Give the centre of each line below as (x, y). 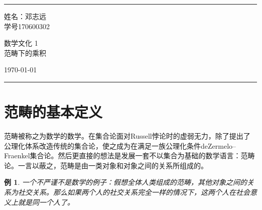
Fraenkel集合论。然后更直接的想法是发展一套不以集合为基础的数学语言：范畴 (129, 155)
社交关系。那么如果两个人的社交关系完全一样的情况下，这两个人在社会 (134, 192)
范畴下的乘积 (25, 52)
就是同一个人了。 (46, 202)
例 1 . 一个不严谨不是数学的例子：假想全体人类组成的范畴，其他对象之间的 (125, 182)
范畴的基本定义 (53, 112)
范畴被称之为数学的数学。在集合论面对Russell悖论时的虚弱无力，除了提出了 (127, 136)
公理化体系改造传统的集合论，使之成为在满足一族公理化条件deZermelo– (120, 145)
